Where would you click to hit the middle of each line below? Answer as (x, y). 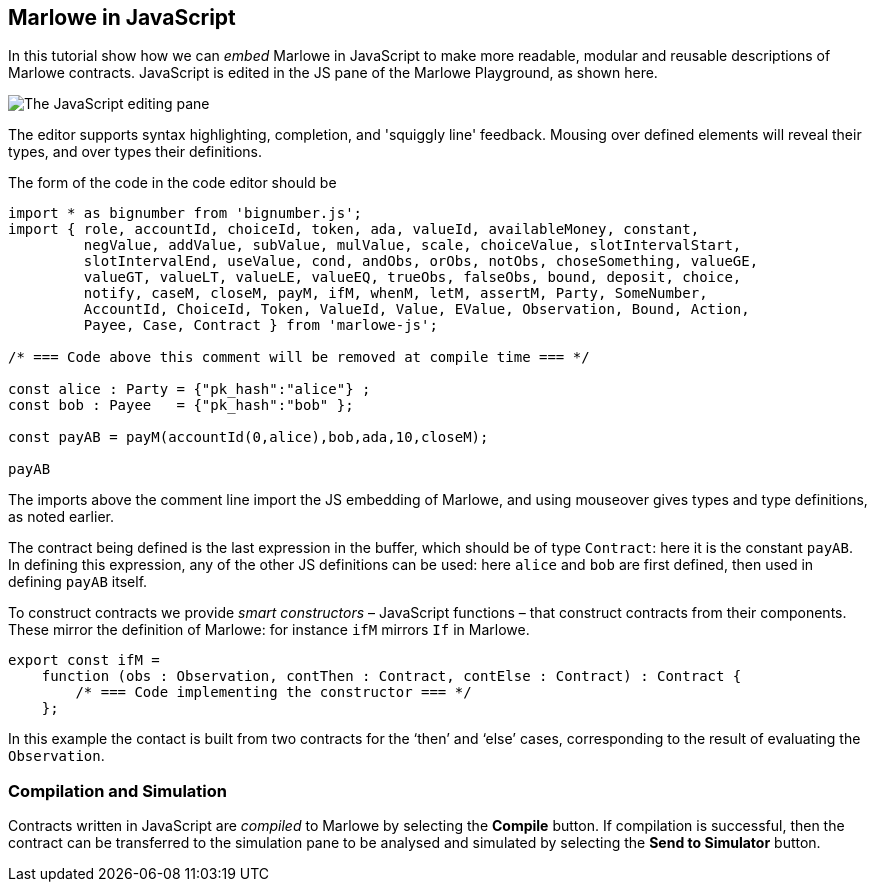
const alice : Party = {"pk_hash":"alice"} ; (189, 389)
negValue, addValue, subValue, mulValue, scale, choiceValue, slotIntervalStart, (412, 245)
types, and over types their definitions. (135, 152)
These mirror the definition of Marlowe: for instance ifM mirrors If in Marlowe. (269, 630)
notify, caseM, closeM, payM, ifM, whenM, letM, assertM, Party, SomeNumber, (395, 293)
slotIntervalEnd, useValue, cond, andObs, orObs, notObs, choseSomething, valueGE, (421, 261)
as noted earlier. (61, 517)
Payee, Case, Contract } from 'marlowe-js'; (260, 325)
